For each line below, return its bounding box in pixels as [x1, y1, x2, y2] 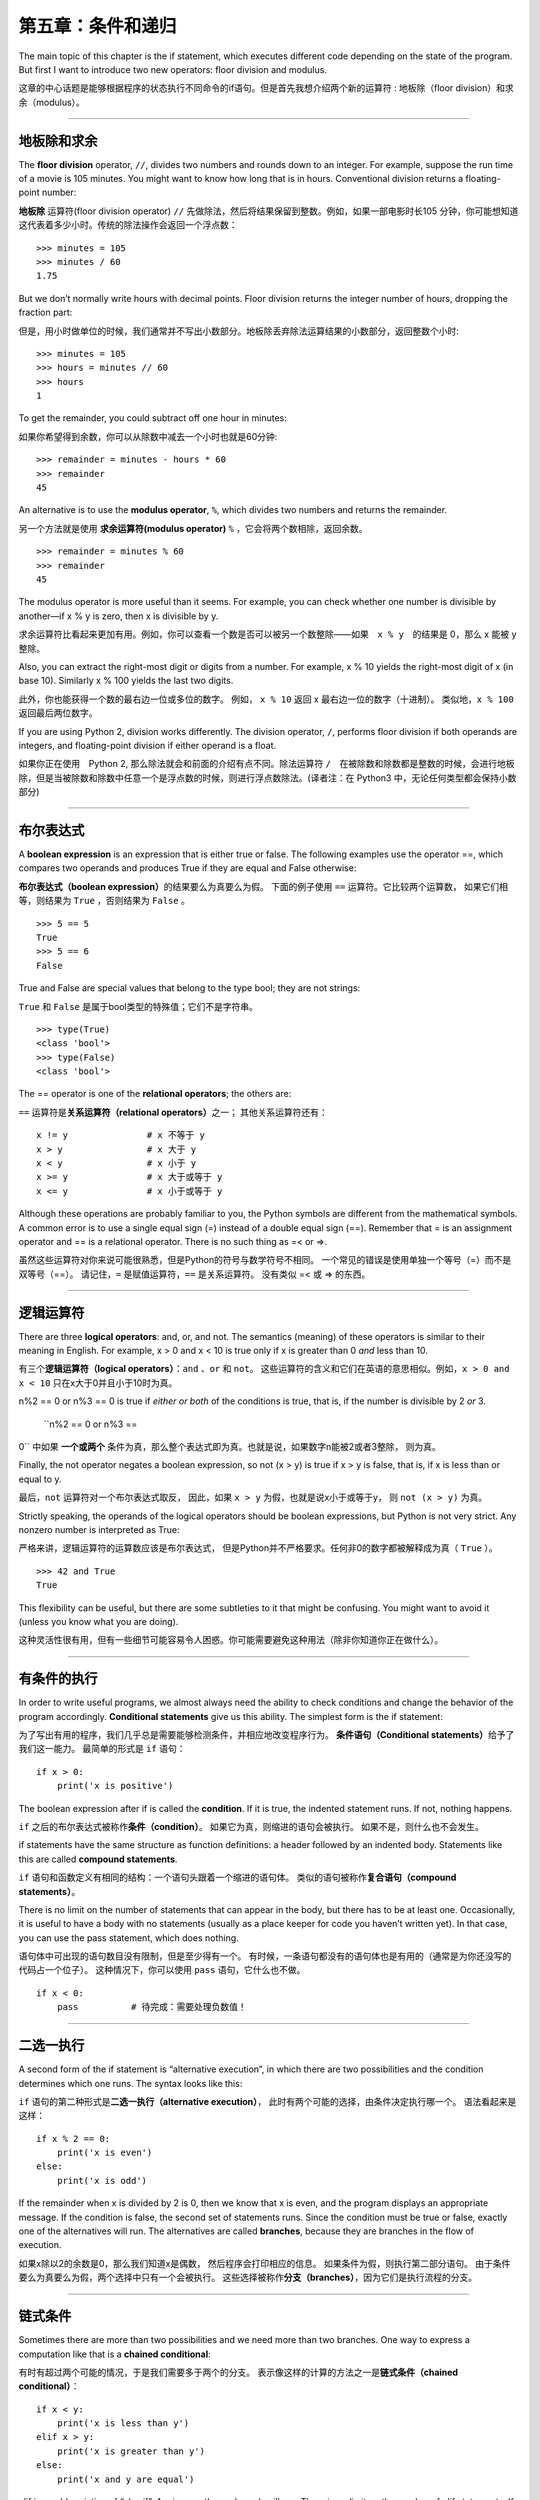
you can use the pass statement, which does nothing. [18, 1931, 239, 1944]
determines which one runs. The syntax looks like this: [18, 2077, 243, 2089]
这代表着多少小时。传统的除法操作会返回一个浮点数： [18, 219, 238, 231]
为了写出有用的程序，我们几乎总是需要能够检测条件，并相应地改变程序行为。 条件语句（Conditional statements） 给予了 [18, 1728, 515, 1740]
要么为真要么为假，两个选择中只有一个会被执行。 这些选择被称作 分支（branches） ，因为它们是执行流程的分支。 [18, 2271, 478, 2284]
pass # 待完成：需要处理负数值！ [56, 2001, 247, 2013]
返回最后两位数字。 [18, 707, 98, 719]
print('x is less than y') [56, 2418, 190, 2429]
